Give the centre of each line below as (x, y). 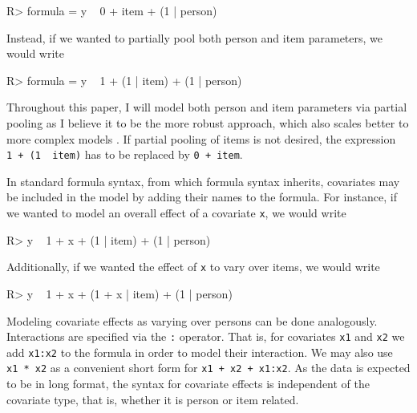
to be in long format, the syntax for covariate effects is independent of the (188, 384)
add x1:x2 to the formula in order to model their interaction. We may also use (200, 352)
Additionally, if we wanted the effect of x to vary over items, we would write (193, 267)
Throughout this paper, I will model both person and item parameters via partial (207, 107)
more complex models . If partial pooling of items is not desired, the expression (201, 138)
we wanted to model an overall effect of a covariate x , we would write (176, 213)
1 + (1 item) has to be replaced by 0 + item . (125, 154)
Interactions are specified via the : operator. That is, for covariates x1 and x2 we (206, 336)
